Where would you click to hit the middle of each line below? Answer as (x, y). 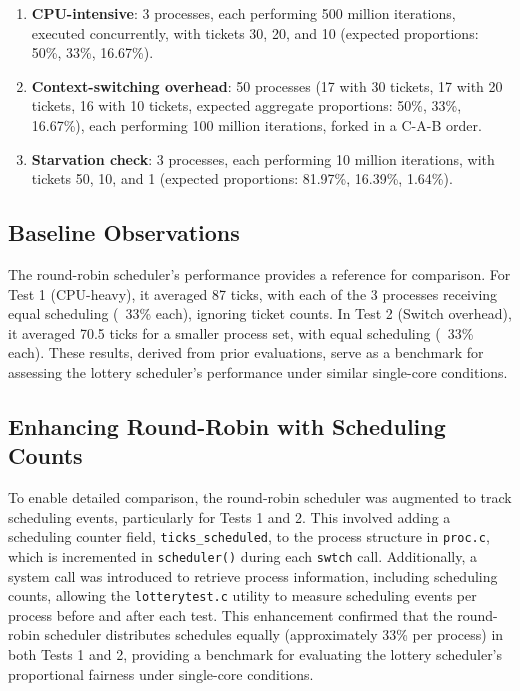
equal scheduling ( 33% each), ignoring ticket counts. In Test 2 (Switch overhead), (260, 313)
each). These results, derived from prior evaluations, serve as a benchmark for (246, 352)
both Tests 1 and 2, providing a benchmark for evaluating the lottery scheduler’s (255, 654)
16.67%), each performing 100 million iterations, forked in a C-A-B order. (256, 124)
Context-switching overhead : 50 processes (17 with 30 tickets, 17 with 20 (267, 85)
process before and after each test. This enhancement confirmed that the (230, 614)
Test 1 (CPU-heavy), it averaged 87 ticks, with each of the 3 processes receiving (253, 293)
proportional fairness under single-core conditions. (161, 673)
